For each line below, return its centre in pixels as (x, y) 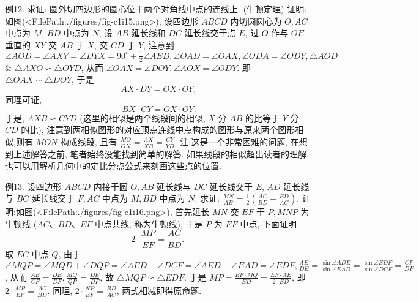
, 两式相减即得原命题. (159, 290)
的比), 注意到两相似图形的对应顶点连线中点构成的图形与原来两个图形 (158, 130)
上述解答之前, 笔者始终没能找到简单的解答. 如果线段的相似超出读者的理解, (161, 153)
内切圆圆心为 (256, 21)
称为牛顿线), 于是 (169, 223)
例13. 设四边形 (33, 186)
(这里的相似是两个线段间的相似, (143, 117)
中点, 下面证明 (269, 223)
